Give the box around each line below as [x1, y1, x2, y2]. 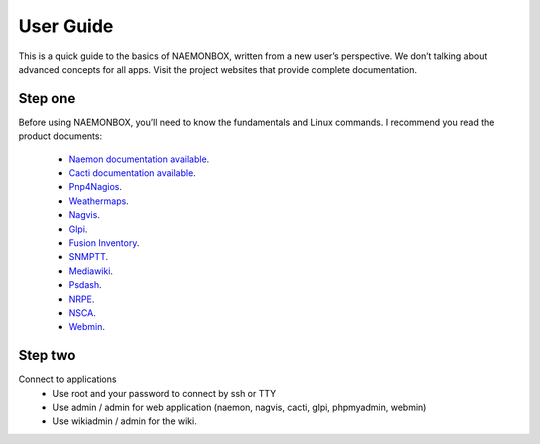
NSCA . [68, 306, 97, 319]
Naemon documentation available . [68, 153, 210, 165]
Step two [18, 347, 76, 364]
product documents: [18, 130, 103, 142]
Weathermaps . [68, 195, 129, 207]
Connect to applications [18, 373, 117, 385]
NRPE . [68, 293, 95, 305]
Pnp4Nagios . [68, 181, 123, 193]
